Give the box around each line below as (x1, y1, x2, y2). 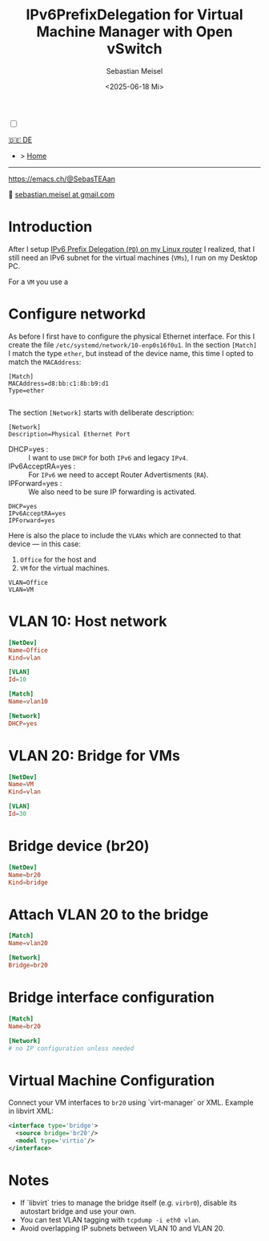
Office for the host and (19, 554, 97, 564)
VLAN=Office (8, 578, 48, 586)
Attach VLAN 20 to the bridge (8, 905, 209, 923)
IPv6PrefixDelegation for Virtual (26, 6, 243, 24)
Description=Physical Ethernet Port (8, 430, 130, 438)
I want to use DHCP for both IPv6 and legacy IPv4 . (28, 452, 188, 462)
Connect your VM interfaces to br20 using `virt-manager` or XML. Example (8, 1097, 254, 1108)
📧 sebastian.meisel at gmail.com (8, 189, 115, 199)
